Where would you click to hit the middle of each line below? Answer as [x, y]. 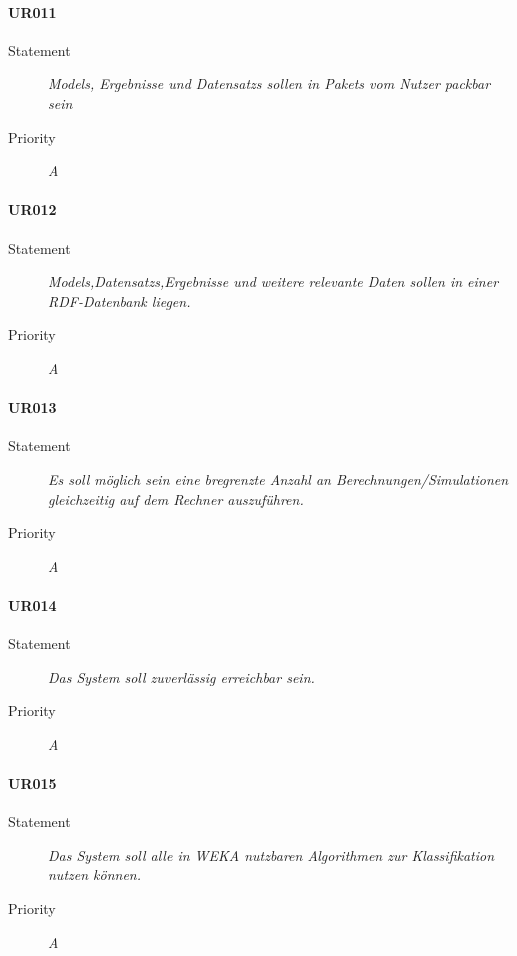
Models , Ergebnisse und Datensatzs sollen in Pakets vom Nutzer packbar [269, 83]
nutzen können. [95, 874]
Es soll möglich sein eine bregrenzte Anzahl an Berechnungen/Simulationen [278, 478]
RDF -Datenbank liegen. [119, 300]
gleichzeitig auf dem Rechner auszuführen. [176, 498]
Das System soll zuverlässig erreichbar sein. [181, 676]
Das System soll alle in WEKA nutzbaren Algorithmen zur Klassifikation [271, 854]
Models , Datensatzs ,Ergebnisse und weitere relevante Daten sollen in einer [273, 281]
